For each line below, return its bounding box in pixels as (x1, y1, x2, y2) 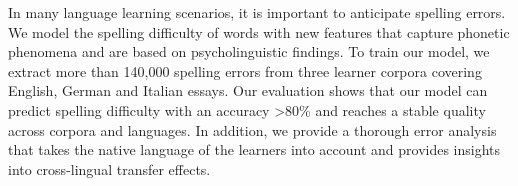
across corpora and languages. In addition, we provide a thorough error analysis (8, 119, 497, 140)
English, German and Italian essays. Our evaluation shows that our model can (8, 80, 488, 101)
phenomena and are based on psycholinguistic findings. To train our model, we (8, 41, 490, 62)
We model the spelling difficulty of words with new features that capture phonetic (8, 21, 510, 42)
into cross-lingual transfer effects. (8, 158, 211, 179)
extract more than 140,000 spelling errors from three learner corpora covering (8, 60, 482, 81)
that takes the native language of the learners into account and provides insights (8, 139, 501, 160)
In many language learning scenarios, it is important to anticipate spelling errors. (8, 2, 506, 22)
